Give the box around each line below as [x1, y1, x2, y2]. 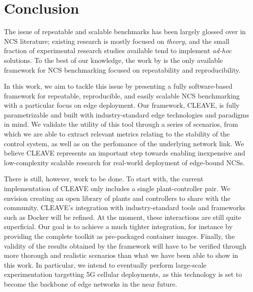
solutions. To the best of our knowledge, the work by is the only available [4, 55, 223, 65]
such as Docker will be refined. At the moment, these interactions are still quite [4, 212, 241, 222]
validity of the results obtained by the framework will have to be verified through [4, 240, 246, 251]
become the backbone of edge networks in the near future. [4, 278, 177, 289]
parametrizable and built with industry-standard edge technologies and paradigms [4, 109, 250, 119]
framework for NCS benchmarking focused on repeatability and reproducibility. [4, 64, 241, 75]
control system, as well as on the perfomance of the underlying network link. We [4, 138, 244, 148]
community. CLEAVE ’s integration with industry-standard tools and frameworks [4, 202, 246, 213]
